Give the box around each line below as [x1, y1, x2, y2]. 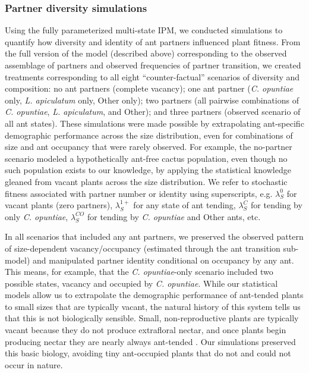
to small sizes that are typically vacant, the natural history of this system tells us [5, 300, 301, 312]
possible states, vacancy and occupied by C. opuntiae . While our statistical [5, 277, 278, 289]
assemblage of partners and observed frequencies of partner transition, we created [5, 59, 301, 71]
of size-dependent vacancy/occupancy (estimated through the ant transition [5, 242, 280, 254]
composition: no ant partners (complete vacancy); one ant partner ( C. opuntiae [5, 82, 294, 95]
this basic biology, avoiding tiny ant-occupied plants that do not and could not [5, 347, 291, 359]
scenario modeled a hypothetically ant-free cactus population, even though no [5, 152, 288, 164]
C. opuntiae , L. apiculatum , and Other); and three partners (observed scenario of [5, 105, 301, 118]
